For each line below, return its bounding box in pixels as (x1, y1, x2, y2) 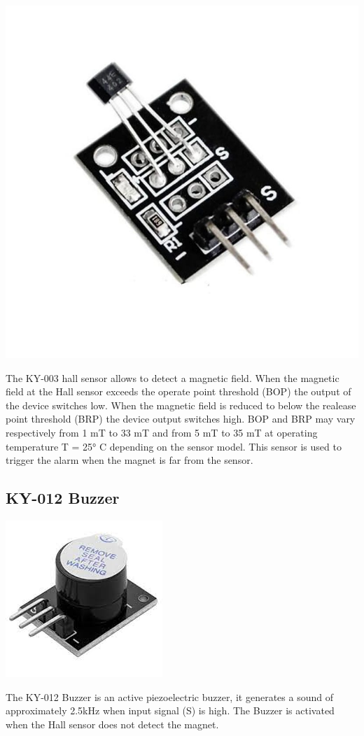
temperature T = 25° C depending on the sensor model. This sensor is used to (6, 439, 342, 453)
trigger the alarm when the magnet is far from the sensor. (6, 453, 253, 467)
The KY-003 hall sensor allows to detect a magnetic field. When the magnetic (6, 370, 339, 385)
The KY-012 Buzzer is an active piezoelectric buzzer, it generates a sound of (6, 689, 333, 704)
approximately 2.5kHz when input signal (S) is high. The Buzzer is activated (6, 703, 335, 718)
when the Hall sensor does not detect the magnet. (6, 716, 219, 731)
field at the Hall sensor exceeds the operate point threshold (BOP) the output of (6, 384, 351, 399)
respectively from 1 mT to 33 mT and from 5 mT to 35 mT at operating (6, 425, 318, 439)
